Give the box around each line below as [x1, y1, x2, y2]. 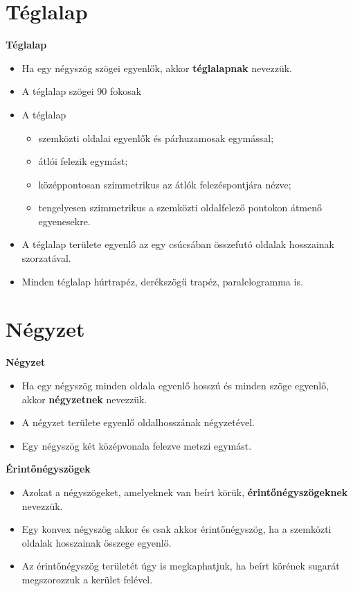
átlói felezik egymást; [38, 154, 128, 168]
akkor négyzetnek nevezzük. [21, 391, 147, 406]
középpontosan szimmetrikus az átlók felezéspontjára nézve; [38, 177, 291, 191]
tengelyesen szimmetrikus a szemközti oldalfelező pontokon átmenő [38, 200, 322, 215]
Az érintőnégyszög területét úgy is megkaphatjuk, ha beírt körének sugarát [21, 558, 340, 573]
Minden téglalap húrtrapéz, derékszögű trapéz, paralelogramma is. [21, 274, 303, 288]
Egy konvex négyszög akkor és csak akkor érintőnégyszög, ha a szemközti [21, 522, 332, 536]
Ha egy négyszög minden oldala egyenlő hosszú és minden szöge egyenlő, [21, 378, 329, 392]
